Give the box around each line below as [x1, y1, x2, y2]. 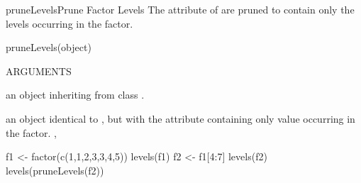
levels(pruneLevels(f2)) [6, 162, 104, 177]
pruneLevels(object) [6, 40, 91, 55]
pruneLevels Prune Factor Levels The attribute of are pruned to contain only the [6, 2, 355, 16]
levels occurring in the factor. [6, 16, 133, 30]
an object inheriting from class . [6, 87, 145, 102]
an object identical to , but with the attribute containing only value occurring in [6, 111, 355, 126]
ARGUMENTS [6, 63, 72, 78]
